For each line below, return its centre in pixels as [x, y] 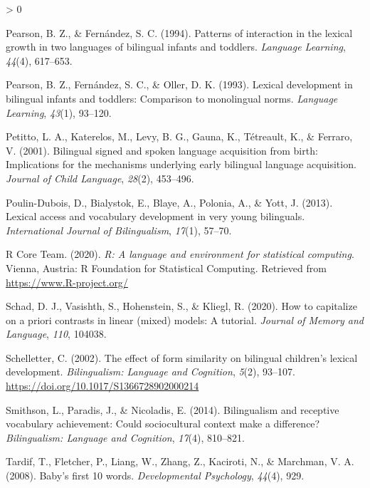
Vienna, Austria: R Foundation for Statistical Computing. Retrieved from [166, 268]
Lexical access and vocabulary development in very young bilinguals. [155, 216]
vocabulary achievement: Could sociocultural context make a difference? [163, 424]
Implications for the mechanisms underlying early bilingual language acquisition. [181, 164]
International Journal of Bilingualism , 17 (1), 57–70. [119, 230]
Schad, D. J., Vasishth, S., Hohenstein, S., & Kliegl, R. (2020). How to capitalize [181, 306]
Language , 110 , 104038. [56, 334]
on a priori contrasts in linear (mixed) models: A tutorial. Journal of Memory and [185, 320]
